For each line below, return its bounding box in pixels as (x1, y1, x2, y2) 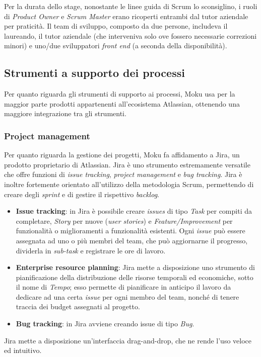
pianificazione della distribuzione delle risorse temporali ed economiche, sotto (16, 272, 253, 282)
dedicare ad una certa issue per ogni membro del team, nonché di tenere (16, 291, 239, 302)
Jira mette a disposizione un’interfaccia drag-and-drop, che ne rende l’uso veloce (4, 335, 252, 345)
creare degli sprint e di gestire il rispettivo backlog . (4, 189, 159, 199)
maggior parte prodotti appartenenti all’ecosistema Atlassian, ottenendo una (4, 98, 240, 109)
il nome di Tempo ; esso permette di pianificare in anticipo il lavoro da (16, 282, 231, 292)
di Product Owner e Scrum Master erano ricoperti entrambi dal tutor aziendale (4, 11, 248, 21)
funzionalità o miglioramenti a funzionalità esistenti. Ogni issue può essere (16, 225, 245, 236)
